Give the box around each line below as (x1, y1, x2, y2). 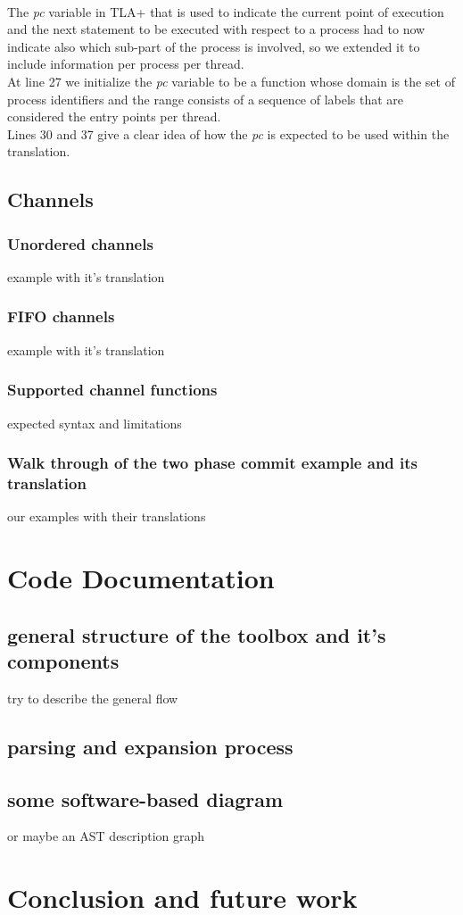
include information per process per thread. (7, 54, 244, 73)
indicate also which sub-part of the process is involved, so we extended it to (7, 37, 420, 55)
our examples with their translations (7, 507, 206, 526)
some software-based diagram (7, 785, 284, 812)
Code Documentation (7, 560, 275, 596)
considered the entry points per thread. (7, 107, 221, 126)
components (7, 647, 120, 675)
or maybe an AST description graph (7, 827, 205, 845)
